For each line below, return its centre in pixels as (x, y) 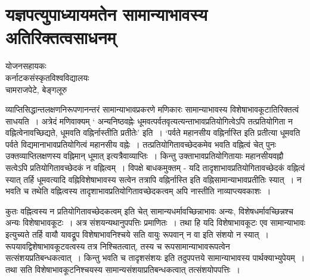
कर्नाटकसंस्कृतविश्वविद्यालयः (47, 77)
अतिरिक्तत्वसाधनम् (61, 37)
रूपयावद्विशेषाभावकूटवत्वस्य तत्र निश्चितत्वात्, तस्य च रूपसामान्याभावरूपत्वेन (118, 246)
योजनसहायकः (26, 66)
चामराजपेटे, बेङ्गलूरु (36, 89)
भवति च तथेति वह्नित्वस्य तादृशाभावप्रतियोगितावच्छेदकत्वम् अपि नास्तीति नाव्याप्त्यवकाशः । (138, 191)
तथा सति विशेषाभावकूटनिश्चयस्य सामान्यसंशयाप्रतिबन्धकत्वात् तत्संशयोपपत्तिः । (123, 269)
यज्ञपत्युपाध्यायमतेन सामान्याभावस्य (106, 14)
